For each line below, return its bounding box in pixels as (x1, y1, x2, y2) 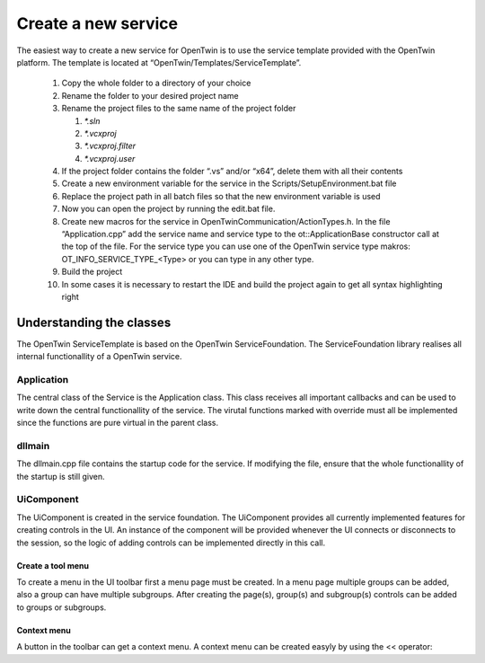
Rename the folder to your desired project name (61, 90, 240, 101)
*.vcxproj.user (84, 153, 136, 164)
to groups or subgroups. (16, 602, 107, 613)
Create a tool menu (16, 560, 90, 570)
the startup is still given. (16, 471, 105, 482)
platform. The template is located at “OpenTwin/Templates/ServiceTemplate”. (16, 57, 302, 67)
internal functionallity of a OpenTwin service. (16, 351, 183, 362)
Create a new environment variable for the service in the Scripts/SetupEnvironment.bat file (61, 178, 397, 189)
